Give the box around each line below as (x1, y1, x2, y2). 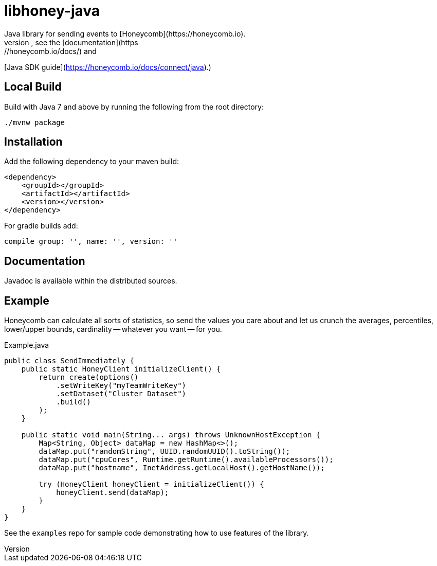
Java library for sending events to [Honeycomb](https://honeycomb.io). (4, 29, 246, 38)
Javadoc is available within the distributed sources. (4, 276, 177, 286)
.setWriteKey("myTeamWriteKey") (56, 381, 187, 390)
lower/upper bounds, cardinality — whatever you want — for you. (4, 325, 222, 334)
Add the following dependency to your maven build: (4, 157, 179, 166)
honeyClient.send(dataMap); (56, 488, 169, 497)
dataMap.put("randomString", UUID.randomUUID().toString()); (39, 447, 290, 456)
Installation (4, 135, 63, 149)
